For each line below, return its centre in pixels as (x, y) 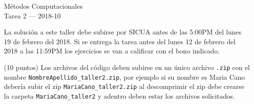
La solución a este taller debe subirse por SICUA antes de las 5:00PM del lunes (123, 32)
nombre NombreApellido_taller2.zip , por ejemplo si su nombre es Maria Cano (125, 77)
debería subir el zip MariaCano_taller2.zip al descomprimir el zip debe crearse (124, 86)
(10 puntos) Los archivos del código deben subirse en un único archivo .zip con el (127, 67)
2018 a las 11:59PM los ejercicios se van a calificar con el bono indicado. (112, 51)
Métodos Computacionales (43, 6)
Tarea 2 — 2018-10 (32, 15)
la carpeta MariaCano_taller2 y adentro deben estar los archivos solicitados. (119, 95)
